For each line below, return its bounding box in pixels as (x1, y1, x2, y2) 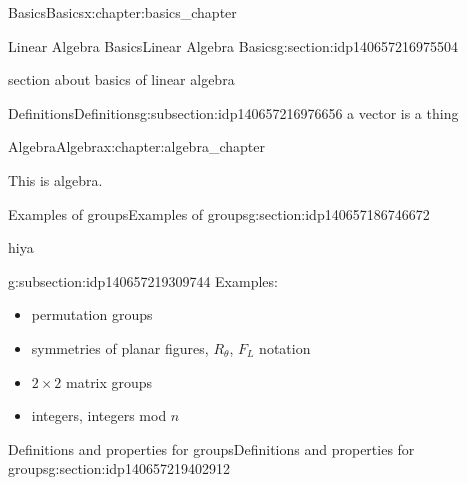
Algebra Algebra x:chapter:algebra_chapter (8, 136, 265, 157)
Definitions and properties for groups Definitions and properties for (8, 438, 415, 459)
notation (259, 337, 311, 358)
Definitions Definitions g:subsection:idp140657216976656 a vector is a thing (8, 102, 459, 123)
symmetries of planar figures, (31, 337, 209, 358)
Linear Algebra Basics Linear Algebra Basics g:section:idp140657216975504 (8, 35, 459, 56)
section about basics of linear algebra (8, 69, 235, 90)
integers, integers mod (31, 405, 167, 426)
